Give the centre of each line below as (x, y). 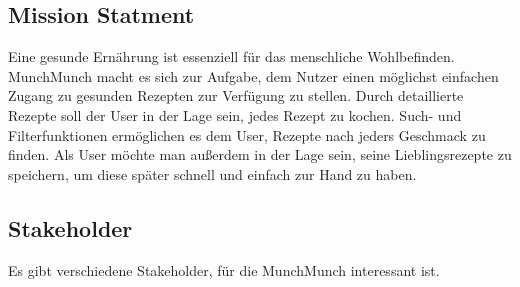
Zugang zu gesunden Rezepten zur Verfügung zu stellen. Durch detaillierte (236, 95)
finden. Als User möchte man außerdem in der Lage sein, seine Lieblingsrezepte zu (260, 154)
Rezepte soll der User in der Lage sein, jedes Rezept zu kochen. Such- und (235, 114)
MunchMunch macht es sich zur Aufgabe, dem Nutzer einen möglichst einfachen (253, 75)
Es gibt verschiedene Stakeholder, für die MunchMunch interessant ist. (224, 269)
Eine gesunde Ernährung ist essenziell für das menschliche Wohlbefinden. (231, 56)
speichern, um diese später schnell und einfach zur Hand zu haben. (212, 173)
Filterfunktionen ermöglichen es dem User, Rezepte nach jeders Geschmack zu (247, 134)
